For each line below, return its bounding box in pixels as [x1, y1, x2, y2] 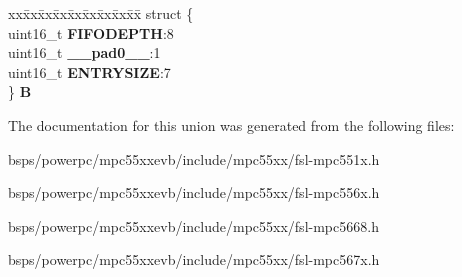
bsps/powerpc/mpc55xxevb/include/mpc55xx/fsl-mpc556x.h [8, 182, 380, 203]
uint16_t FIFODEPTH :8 [8, 22, 174, 43]
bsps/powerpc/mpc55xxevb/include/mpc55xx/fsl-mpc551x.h [8, 148, 380, 169]
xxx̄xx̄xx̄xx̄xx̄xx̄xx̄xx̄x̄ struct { [8, 3, 194, 23]
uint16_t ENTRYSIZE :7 [8, 61, 171, 82]
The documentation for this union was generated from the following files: [8, 114, 455, 135]
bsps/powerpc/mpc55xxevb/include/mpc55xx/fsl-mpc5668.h [8, 215, 379, 236]
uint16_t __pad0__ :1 [8, 42, 161, 63]
